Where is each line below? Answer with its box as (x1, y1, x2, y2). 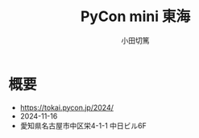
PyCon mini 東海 (80, 7, 191, 26)
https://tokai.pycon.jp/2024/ (19, 102, 114, 112)
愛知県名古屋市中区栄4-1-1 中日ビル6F (19, 120, 147, 130)
